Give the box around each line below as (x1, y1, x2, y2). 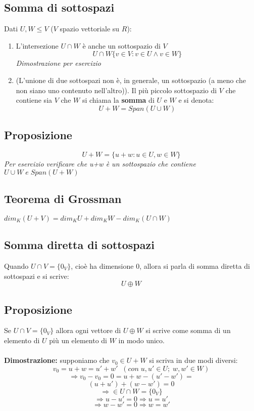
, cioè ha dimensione (71, 260, 134, 271)
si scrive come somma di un (145, 325, 231, 336)
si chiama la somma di (82, 95, 155, 105)
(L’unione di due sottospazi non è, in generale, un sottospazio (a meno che (16, 74, 246, 85)
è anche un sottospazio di (82, 40, 161, 51)
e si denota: (178, 95, 214, 105)
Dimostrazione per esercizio (16, 58, 101, 68)
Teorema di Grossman (4, 190, 122, 206)
